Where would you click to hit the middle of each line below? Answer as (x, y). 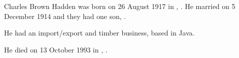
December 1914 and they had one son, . (65, 16)
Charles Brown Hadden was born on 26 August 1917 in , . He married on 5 (120, 6)
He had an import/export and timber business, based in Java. (99, 33)
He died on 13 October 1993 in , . (56, 49)
